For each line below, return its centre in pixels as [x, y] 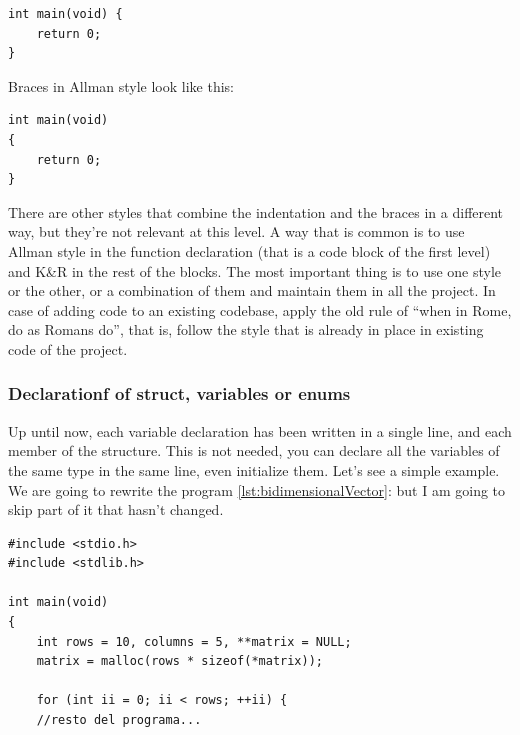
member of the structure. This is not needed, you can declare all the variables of [254, 450]
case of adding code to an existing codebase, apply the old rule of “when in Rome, [260, 309]
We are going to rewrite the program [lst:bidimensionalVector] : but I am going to [257, 489]
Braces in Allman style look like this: [121, 85]
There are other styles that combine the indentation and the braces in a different [256, 211]
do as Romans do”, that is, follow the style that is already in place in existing [246, 329]
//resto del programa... [119, 720]
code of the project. [68, 348]
